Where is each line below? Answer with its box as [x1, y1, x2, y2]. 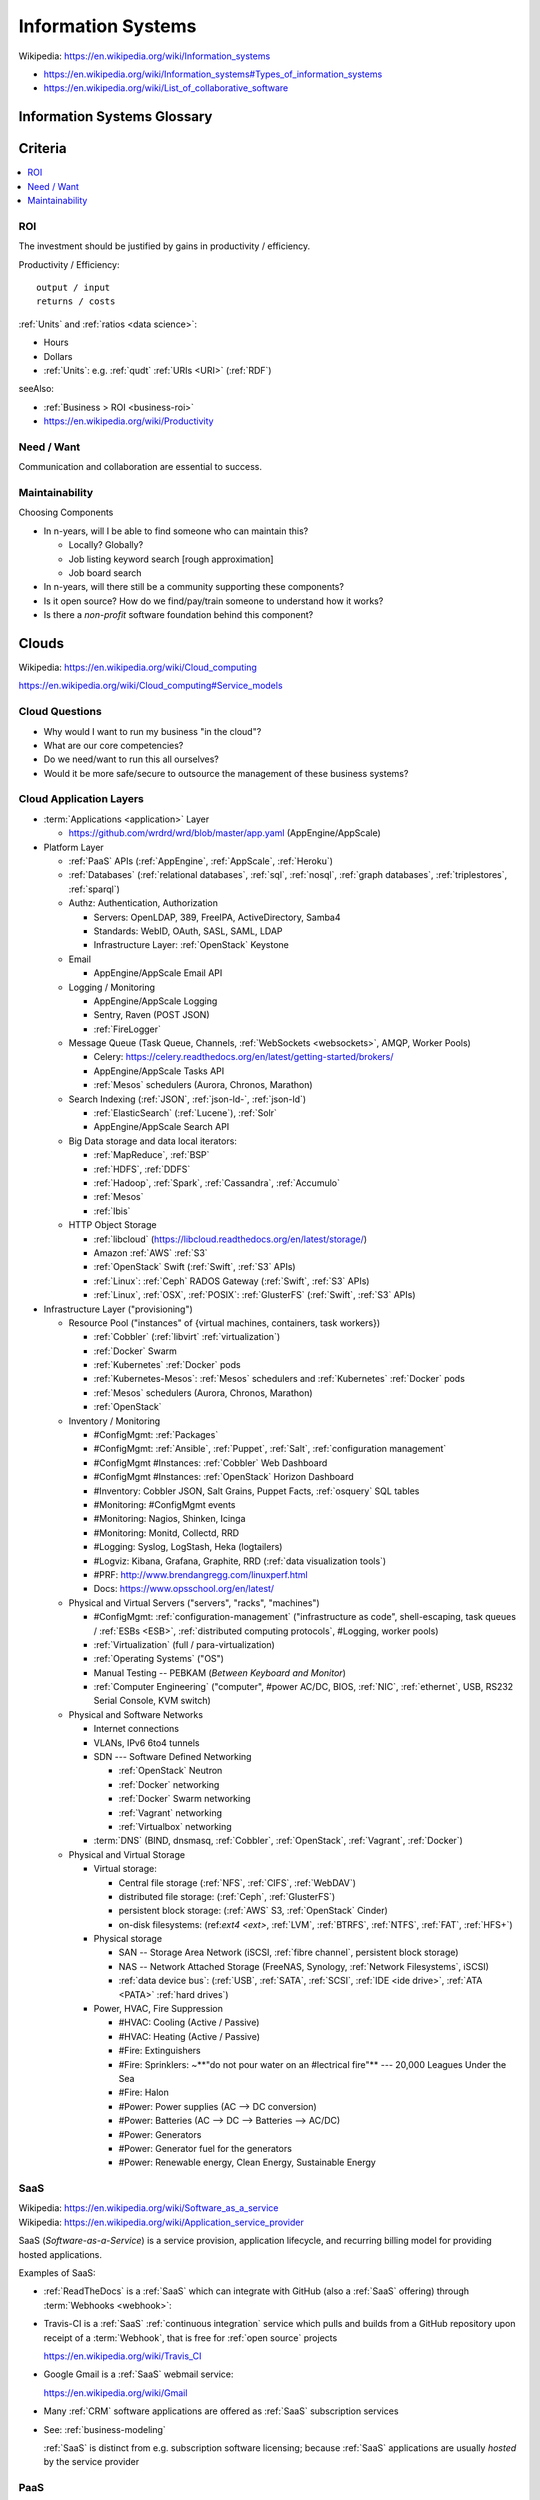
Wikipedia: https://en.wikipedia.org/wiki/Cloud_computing [18, 661, 257, 673]
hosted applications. [18, 2248, 103, 2260]
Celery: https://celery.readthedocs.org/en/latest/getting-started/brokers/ [93, 1051, 394, 1063]
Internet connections [93, 1723, 180, 1735]
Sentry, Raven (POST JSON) [93, 1009, 210, 1021]
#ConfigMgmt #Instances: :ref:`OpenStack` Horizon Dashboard [93, 1471, 354, 1483]
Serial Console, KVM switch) [93, 1695, 212, 1707]
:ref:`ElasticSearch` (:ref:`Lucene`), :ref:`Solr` [93, 1107, 277, 1119]
